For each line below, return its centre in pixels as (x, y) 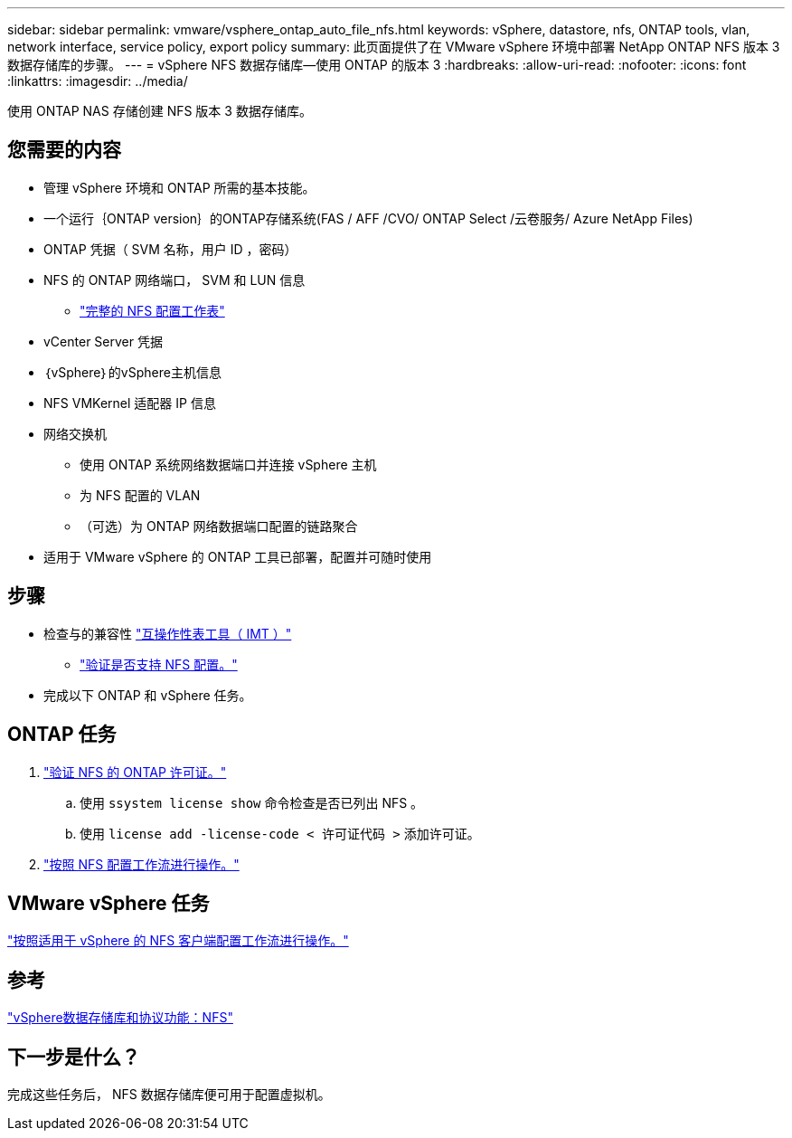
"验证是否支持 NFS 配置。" (159, 664)
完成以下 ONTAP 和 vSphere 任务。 (148, 695)
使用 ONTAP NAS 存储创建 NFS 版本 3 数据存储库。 (160, 111)
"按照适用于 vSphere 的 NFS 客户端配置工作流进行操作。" (178, 941)
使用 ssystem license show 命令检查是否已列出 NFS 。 (252, 802)
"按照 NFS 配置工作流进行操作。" (141, 864)
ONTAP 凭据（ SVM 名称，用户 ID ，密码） (170, 249)
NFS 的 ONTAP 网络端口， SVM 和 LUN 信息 (174, 280)
